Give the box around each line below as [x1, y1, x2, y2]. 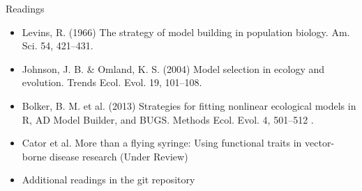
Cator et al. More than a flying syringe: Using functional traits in [22, 135, 302, 150]
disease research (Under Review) [50, 149, 188, 163]
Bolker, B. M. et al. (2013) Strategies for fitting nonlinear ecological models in [22, 98, 356, 113]
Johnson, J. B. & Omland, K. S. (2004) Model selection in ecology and [22, 61, 324, 76]
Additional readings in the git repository [22, 172, 195, 187]
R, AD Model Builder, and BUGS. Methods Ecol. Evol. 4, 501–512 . [22, 112, 314, 126]
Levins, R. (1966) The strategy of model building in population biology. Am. [22, 24, 350, 39]
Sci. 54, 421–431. [22, 38, 93, 53]
